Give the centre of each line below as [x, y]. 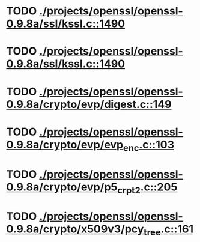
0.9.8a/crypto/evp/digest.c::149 [89, 104]
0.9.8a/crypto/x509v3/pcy [75, 229]
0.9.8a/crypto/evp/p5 [62, 187]
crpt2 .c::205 [147, 188]
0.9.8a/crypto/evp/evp [65, 144]
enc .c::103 [148, 146]
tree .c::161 [169, 230]
